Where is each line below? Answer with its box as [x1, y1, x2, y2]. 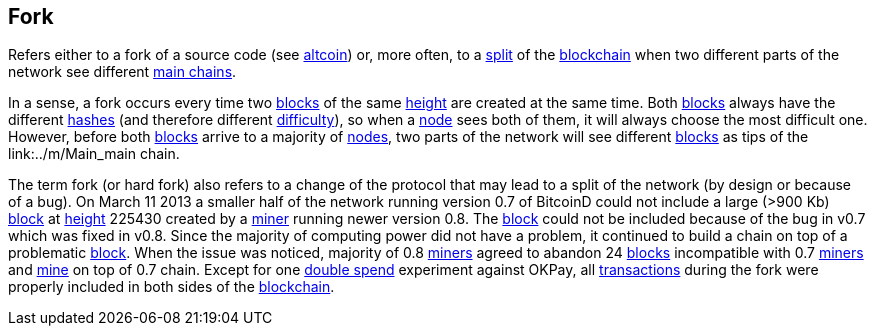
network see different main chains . [8, 63, 237, 81]
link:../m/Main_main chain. [8, 145, 180, 163]
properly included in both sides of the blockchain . [8, 278, 335, 296]
